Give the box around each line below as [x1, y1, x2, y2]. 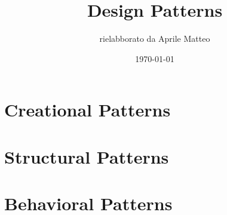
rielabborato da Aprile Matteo [99, 32, 210, 45]
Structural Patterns [4, 144, 169, 168]
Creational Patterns [4, 97, 171, 122]
